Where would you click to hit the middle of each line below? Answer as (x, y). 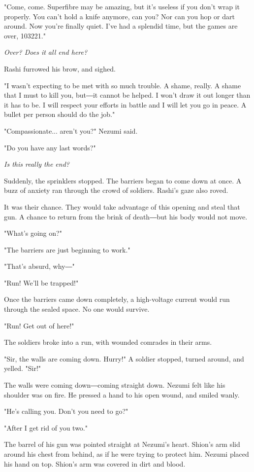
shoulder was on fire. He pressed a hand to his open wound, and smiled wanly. (122, 394)
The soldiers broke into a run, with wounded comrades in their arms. (108, 342)
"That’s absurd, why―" (39, 266)
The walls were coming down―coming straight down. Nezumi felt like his (115, 385)
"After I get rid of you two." (46, 427)
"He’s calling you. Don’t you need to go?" (66, 411)
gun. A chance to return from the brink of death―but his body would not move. (126, 216)
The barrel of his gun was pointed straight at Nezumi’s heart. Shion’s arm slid (122, 444)
